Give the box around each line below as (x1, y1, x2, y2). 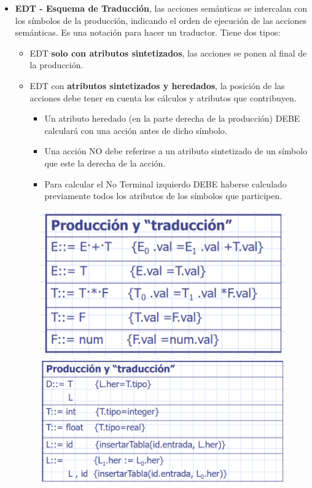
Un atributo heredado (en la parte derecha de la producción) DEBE (44, 112, 300, 125)
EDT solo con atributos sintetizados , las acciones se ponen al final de (29, 46, 307, 59)
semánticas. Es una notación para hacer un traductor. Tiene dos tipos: (15, 26, 281, 39)
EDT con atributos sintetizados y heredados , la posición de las (29, 79, 285, 92)
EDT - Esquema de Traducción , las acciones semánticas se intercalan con (15, 2, 308, 14)
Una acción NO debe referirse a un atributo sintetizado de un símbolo (44, 144, 308, 157)
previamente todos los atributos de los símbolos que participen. (44, 189, 283, 202)
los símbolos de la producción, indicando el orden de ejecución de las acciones (15, 14, 306, 26)
